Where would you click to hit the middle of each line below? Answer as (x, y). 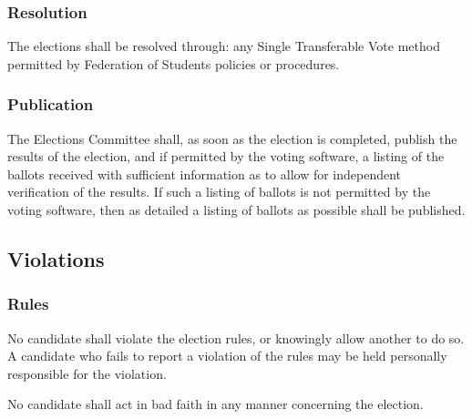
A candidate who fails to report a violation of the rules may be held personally (227, 356)
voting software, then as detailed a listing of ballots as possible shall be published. (236, 209)
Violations (56, 258)
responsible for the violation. (87, 373)
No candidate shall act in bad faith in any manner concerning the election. (215, 404)
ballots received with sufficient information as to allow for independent (205, 174)
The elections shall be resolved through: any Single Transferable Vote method (224, 46)
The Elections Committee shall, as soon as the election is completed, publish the (232, 138)
